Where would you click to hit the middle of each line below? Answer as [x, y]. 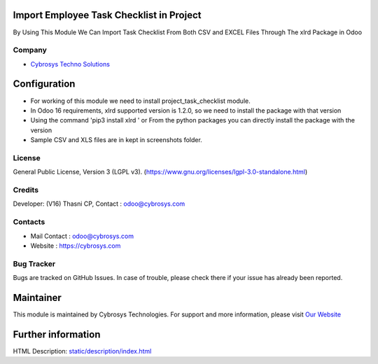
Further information [57, 334]
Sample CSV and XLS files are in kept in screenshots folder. [116, 140]
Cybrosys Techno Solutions [70, 64]
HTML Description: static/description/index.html [82, 351]
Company [30, 50]
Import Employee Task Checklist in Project [107, 15]
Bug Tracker [34, 264]
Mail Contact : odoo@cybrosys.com [82, 236]
